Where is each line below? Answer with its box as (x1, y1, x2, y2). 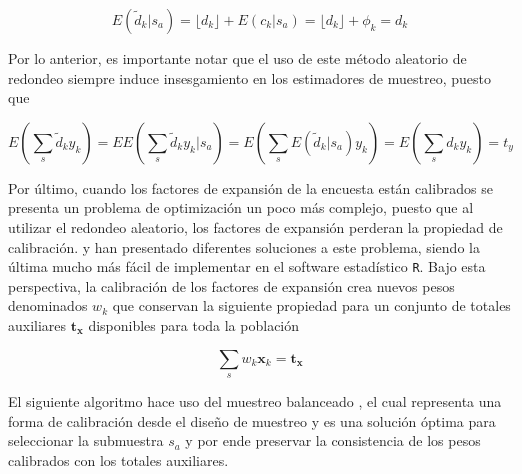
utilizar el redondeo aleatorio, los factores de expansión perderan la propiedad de (8, 216, 503, 237)
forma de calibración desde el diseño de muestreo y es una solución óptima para (8, 410, 496, 431)
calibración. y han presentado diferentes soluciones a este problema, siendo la (8, 236, 480, 257)
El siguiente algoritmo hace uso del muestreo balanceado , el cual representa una (8, 390, 502, 411)
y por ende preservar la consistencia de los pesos (185, 430, 481, 451)
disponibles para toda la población (88, 315, 300, 335)
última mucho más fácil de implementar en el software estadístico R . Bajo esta (8, 256, 486, 277)
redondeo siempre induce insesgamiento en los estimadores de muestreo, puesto (8, 67, 491, 88)
